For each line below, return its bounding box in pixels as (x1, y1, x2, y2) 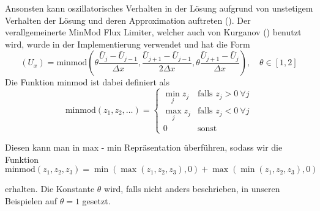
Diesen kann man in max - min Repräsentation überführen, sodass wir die (5, 141, 283, 153)
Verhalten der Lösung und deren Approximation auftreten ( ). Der (5, 13, 251, 26)
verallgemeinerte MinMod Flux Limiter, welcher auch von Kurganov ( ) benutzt (5, 26, 302, 38)
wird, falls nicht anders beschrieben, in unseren (104, 182, 280, 195)
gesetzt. (82, 194, 111, 207)
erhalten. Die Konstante (5, 182, 95, 195)
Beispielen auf (5, 194, 58, 207)
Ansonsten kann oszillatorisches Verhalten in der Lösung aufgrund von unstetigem (5, 2, 313, 14)
